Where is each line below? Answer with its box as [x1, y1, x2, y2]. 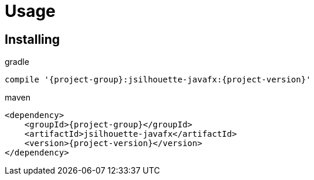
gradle [5, 57, 29, 67]
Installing [5, 32, 60, 47]
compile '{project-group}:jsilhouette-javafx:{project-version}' [5, 75, 311, 85]
